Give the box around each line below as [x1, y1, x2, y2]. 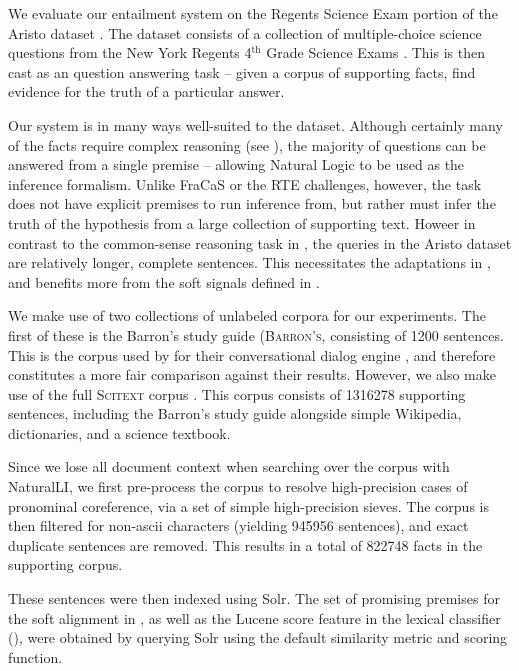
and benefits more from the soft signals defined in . [8, 271, 320, 292]
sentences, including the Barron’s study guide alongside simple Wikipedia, [8, 403, 462, 424]
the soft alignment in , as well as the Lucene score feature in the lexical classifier [8, 607, 501, 628]
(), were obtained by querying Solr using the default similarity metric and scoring [8, 627, 508, 648]
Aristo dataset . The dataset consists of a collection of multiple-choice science [8, 22, 482, 43]
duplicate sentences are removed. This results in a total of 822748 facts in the [8, 534, 483, 555]
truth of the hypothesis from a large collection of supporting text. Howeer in [8, 212, 476, 233]
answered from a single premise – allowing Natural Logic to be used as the [8, 154, 465, 175]
